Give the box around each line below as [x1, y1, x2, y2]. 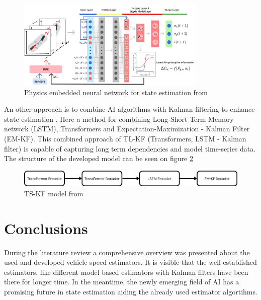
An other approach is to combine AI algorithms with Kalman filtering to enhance [4, 104, 255, 114]
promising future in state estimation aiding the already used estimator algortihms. [4, 286, 257, 297]
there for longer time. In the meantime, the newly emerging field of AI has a [4, 276, 239, 287]
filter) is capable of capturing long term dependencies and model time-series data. [4, 143, 256, 154]
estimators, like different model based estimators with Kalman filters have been [4, 266, 248, 277]
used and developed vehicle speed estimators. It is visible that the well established [4, 257, 257, 267]
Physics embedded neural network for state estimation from [24, 87, 208, 97]
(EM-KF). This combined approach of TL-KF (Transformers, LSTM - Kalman [4, 133, 246, 143]
